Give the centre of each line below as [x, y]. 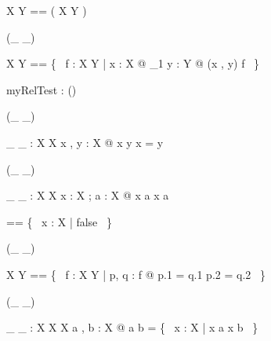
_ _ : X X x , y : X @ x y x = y [85, 142]
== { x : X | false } [60, 221]
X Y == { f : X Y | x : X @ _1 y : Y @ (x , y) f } [133, 63]
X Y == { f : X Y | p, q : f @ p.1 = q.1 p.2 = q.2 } [136, 274]
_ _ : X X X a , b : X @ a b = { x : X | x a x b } [132, 327]
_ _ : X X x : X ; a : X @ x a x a [88, 195]
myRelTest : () [42, 89]
